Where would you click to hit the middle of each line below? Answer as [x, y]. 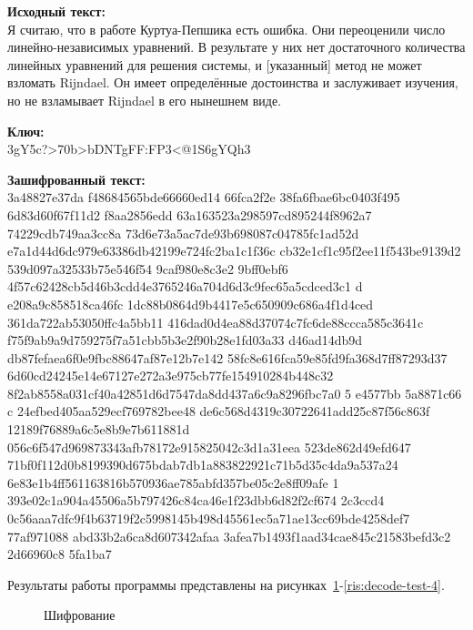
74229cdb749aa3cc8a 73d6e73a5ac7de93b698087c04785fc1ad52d [183, 233]
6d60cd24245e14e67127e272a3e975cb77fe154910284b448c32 [171, 376]
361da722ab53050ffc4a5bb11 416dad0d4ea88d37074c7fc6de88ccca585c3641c [216, 322]
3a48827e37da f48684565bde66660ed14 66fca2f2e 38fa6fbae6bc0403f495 [204, 197]
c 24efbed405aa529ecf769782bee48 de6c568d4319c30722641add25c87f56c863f [219, 411]
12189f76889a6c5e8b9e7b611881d [99, 429]
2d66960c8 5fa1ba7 [60, 554]
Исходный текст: [56, 11]
